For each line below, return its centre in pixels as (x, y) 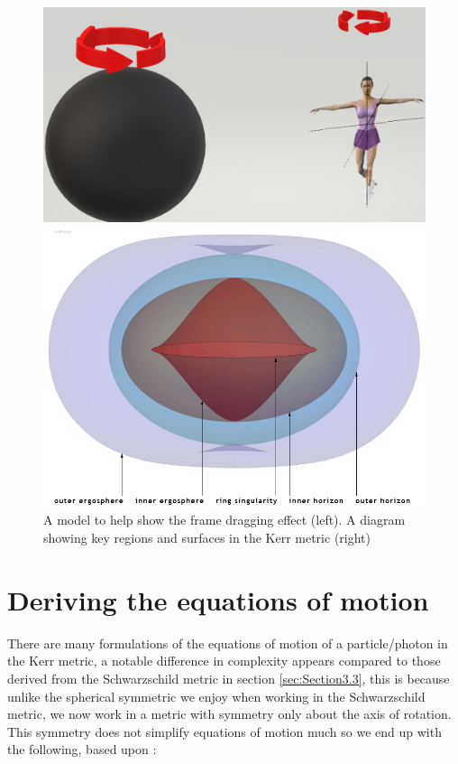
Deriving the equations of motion (218, 599)
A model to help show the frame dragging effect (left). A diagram (224, 520)
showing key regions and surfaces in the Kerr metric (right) (207, 538)
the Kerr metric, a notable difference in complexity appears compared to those (224, 661)
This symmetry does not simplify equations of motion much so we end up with (224, 731)
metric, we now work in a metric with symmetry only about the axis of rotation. (229, 714)
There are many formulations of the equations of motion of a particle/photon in (228, 643)
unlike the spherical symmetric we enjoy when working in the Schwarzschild (216, 696)
